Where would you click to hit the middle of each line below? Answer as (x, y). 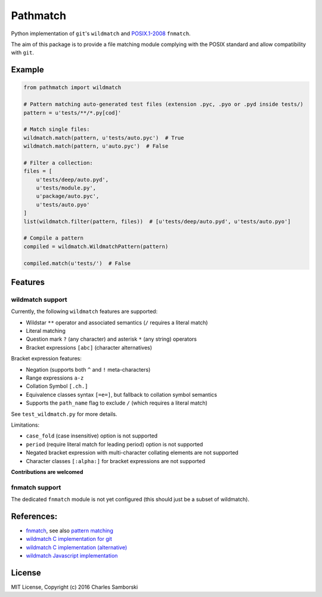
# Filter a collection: (58, 163)
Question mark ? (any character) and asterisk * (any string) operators (111, 339)
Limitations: (25, 425)
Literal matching (46, 331)
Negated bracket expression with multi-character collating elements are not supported (132, 453)
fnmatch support (36, 487)
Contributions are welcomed (47, 472)
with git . (22, 53)
